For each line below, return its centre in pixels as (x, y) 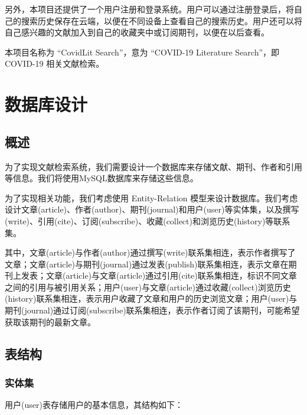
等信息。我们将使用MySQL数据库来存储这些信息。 (102, 178)
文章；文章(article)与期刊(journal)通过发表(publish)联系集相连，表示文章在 (147, 264)
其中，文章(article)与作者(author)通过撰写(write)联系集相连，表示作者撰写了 (150, 252)
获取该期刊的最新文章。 (50, 321)
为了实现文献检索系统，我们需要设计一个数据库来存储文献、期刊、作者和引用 (153, 166)
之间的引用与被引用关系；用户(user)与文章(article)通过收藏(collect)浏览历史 (148, 287)
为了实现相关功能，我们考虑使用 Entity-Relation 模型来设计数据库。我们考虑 (151, 197)
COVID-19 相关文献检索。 (55, 63)
